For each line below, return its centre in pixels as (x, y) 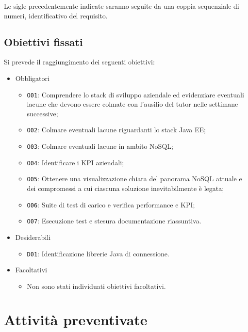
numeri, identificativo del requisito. (56, 15)
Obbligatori (32, 78)
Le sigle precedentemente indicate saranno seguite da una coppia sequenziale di (122, 6)
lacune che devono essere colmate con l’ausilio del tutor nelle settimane (132, 104)
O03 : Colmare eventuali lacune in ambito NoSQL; (100, 146)
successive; (42, 113)
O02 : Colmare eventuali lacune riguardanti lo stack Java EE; (116, 130)
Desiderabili (33, 237)
